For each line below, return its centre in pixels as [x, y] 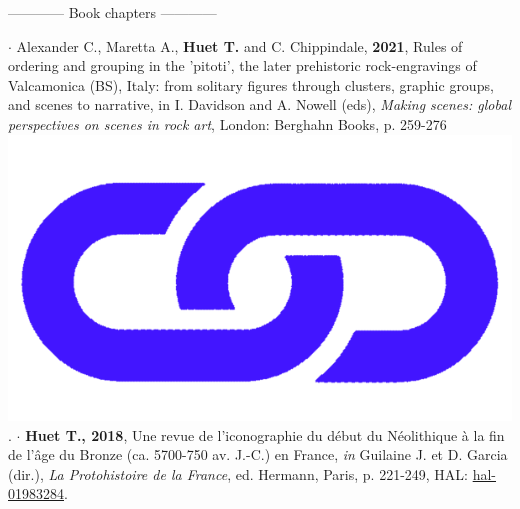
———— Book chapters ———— [112, 12]
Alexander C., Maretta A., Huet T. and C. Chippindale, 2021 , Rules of [239, 45]
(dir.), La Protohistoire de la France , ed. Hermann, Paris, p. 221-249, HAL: [238, 473]
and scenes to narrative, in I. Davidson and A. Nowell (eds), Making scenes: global [259, 104]
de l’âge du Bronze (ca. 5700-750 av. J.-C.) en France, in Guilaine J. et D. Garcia [258, 454]
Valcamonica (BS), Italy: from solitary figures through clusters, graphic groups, [251, 84]
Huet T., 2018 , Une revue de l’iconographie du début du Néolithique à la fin [265, 434]
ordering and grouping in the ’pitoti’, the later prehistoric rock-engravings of [242, 65]
